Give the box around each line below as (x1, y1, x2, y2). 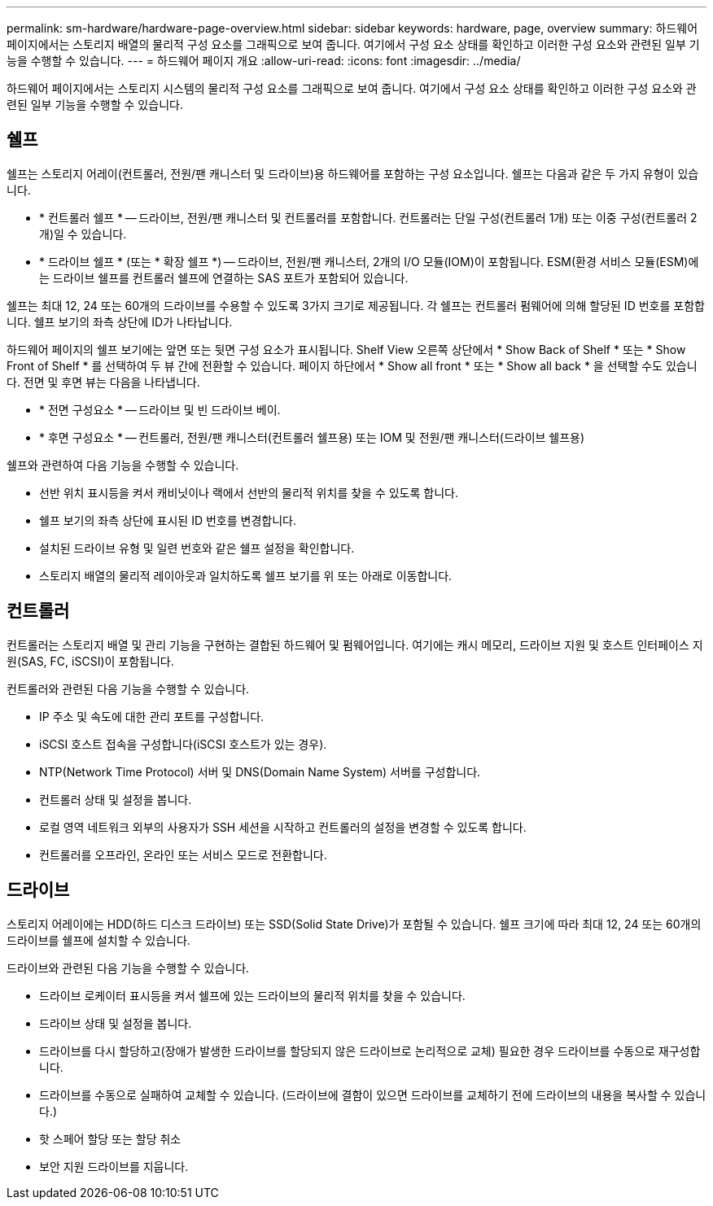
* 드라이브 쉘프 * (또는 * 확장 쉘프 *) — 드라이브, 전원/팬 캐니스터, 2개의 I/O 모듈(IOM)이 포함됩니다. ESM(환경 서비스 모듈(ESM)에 (39, 254, 699, 269)
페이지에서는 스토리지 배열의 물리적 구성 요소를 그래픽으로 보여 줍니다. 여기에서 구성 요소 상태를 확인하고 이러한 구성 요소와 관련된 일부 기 (7, 37, 700, 51)
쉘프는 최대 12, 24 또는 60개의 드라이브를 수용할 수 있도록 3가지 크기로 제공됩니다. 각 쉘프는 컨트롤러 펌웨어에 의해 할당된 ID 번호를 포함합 (7, 298, 705, 312)
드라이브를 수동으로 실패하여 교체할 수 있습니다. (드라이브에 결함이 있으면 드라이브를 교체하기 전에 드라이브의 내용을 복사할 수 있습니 (39, 1087, 706, 1102)
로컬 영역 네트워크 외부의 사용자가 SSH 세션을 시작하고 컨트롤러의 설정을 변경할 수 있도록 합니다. (39, 819, 527, 834)
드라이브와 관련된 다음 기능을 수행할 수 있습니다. (7, 960, 250, 975)
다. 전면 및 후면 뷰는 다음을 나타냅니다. (7, 374, 200, 389)
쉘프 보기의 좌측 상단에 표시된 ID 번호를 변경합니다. (39, 513, 296, 527)
